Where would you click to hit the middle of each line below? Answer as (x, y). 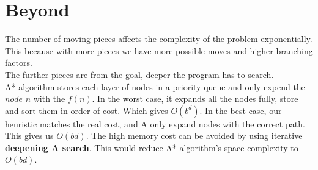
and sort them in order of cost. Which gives (87, 110)
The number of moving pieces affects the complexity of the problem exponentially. (159, 39)
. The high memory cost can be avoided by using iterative (194, 136)
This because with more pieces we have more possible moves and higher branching (159, 50)
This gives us (29, 136)
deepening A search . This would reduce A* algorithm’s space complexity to (152, 147)
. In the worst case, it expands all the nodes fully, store (195, 98)
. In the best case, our (241, 110)
